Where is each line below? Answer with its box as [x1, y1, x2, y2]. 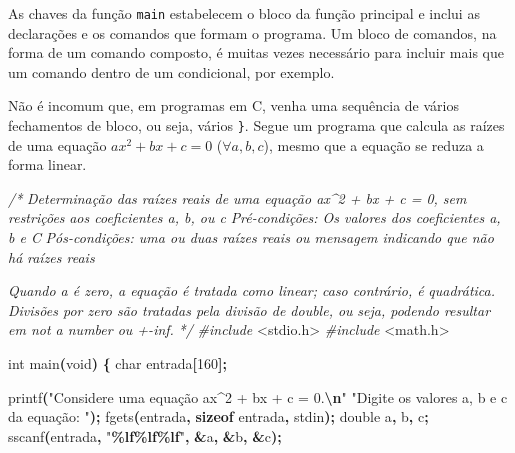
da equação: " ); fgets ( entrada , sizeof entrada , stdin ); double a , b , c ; [8, 406, 429, 427]
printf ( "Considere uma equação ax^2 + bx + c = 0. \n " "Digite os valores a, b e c [8, 386, 508, 407]
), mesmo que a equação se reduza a [263, 134, 484, 155]
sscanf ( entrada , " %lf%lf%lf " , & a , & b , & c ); [8, 425, 282, 446]
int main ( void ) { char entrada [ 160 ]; [8, 353, 227, 374]
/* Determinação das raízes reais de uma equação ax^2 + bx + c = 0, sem [8, 187, 467, 208]
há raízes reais [8, 246, 95, 267]
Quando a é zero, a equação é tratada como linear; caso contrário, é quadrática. [8, 280, 496, 301]
